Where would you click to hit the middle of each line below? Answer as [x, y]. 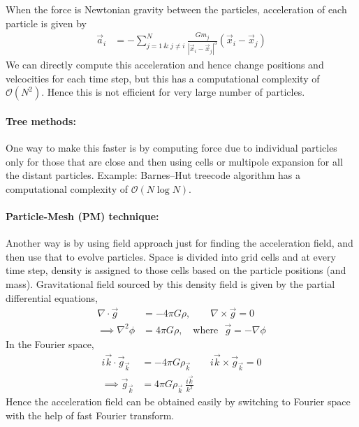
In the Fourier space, [50, 343]
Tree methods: [41, 121]
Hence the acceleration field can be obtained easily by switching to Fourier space [178, 401]
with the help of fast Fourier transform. [90, 415]
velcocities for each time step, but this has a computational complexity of [163, 78]
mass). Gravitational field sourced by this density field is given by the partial [170, 283]
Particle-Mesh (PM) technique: [82, 216]
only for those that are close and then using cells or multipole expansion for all [174, 161]
